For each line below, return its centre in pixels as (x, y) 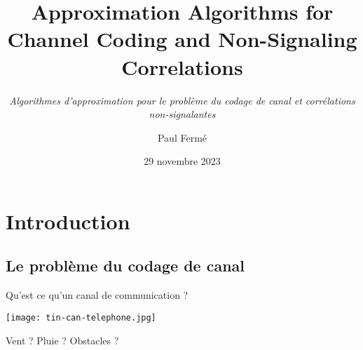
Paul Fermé (182, 137)
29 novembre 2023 (182, 161)
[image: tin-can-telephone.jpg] (81, 317)
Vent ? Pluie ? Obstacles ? (62, 340)
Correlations (182, 66)
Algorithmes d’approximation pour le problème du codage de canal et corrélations (182, 100)
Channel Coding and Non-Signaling (182, 39)
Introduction (68, 221)
